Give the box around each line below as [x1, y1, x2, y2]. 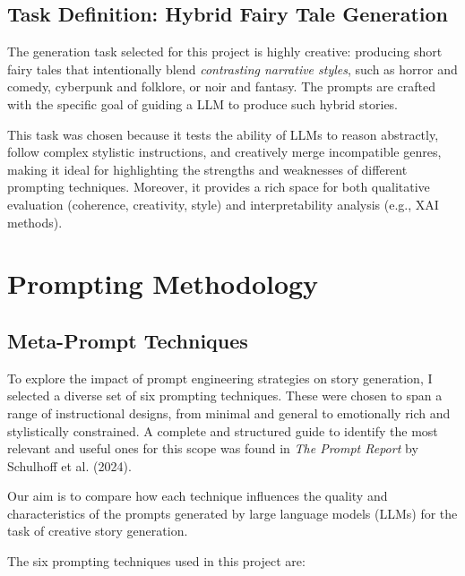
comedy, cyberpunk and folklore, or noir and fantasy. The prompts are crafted [7, 77, 436, 96]
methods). [7, 212, 63, 231]
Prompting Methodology [7, 265, 319, 302]
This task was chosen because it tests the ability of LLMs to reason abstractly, [7, 125, 439, 143]
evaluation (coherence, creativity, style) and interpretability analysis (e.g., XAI [7, 194, 439, 213]
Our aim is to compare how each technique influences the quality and [7, 486, 388, 505]
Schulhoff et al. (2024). [7, 456, 132, 475]
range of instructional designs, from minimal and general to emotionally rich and [7, 403, 451, 422]
